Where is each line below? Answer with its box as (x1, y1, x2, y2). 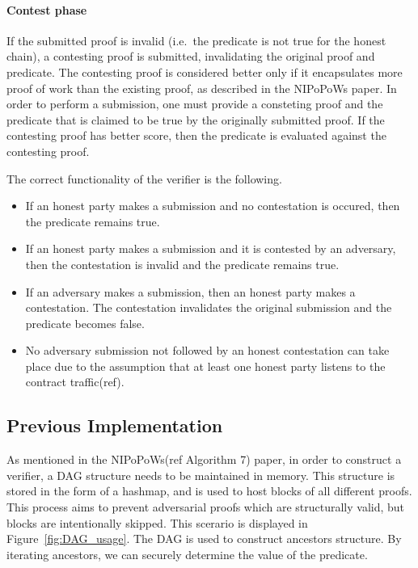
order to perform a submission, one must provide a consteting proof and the (6, 95, 383, 112)
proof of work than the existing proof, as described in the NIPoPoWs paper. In (6, 79, 397, 96)
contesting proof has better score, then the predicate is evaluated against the (6, 127, 386, 144)
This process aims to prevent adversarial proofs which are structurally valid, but (6, 499, 405, 515)
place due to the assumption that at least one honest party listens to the (25, 357, 386, 374)
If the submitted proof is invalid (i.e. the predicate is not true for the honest (6, 32, 386, 48)
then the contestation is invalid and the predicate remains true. (25, 255, 340, 272)
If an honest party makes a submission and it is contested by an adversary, (25, 240, 396, 257)
